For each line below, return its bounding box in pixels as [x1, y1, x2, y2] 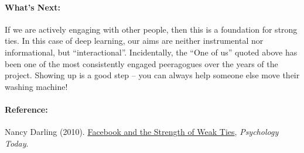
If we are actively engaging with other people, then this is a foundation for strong [5, 23, 298, 35]
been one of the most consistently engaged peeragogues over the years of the [5, 57, 278, 69]
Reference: [5, 103, 48, 115]
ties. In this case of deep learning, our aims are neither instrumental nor [5, 34, 264, 47]
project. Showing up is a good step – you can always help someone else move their [5, 69, 300, 81]
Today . [5, 137, 29, 149]
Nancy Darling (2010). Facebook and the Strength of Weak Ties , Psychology [5, 126, 279, 138]
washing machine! [5, 80, 68, 92]
